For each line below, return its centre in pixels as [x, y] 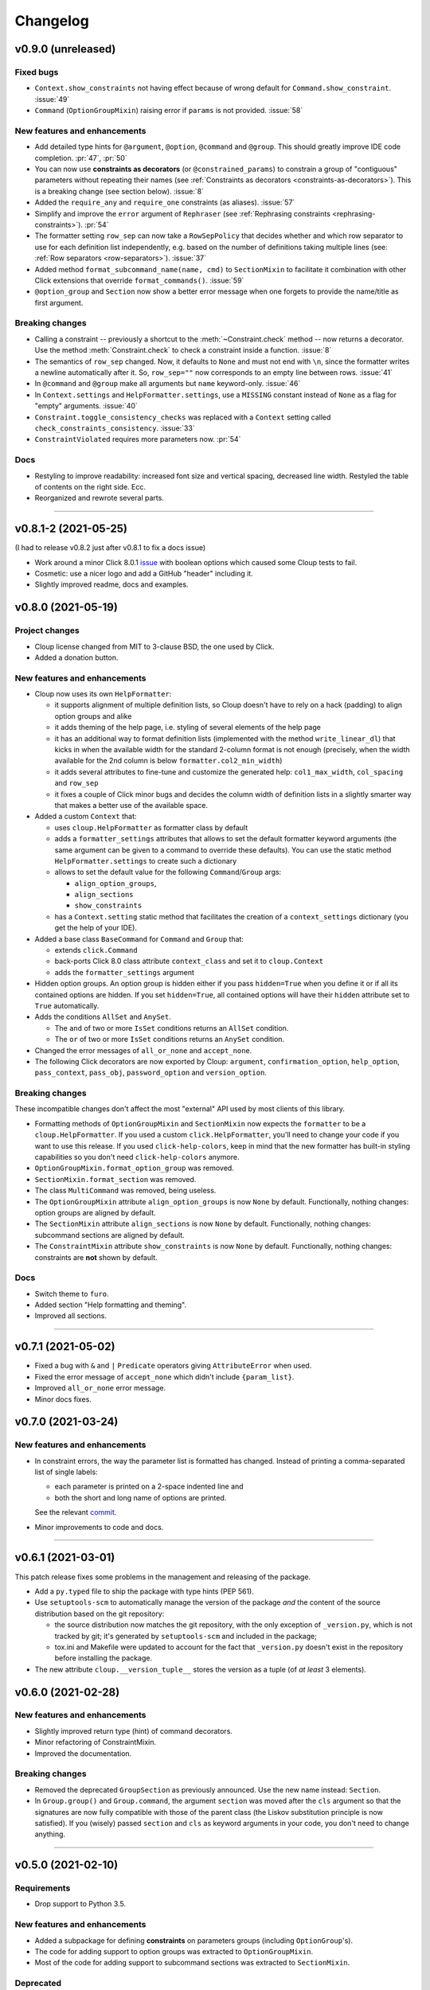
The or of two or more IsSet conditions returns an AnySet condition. [170, 1040]
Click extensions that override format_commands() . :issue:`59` [139, 280]
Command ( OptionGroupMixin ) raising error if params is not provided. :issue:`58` [169, 111]
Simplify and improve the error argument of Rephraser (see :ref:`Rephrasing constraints [182, 213]
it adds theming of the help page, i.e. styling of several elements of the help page [188, 728]
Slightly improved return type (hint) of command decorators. [133, 1731]
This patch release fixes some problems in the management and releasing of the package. [162, 1577]
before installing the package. [104, 1658]
